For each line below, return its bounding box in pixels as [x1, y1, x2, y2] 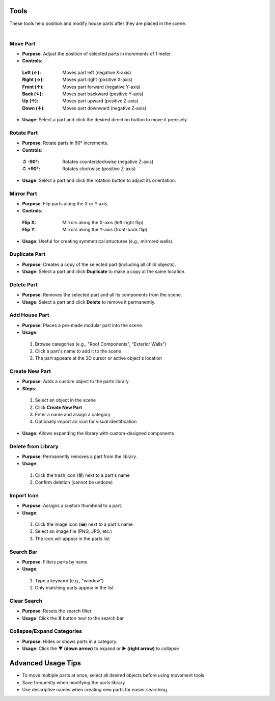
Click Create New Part [35, 404, 82, 410]
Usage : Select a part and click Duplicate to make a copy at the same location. [22, 268, 186, 275]
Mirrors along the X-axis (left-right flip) [62, 219, 144, 225]
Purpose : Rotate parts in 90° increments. [22, 140, 109, 146]
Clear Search [9, 597, 43, 604]
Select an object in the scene [35, 397, 96, 403]
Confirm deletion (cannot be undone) [35, 479, 113, 486]
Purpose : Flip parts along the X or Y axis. [22, 201, 109, 207]
